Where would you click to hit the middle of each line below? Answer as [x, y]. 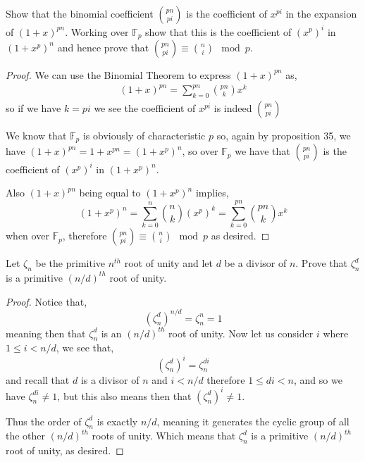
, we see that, [85, 348]
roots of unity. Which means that [164, 436]
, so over [200, 151]
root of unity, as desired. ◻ [65, 450]
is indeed [233, 107]
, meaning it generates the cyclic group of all [253, 421]
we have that [262, 151]
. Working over [97, 31]
